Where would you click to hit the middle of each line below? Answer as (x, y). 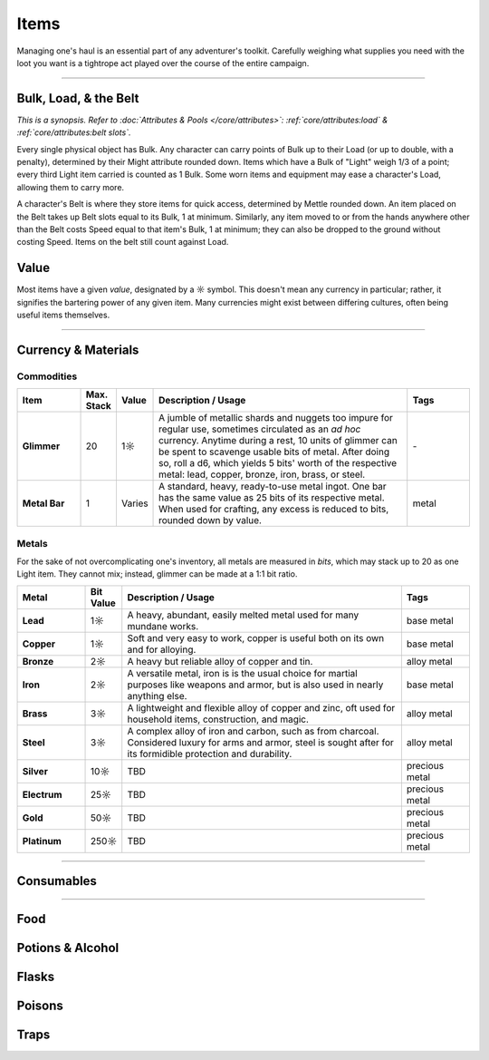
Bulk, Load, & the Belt (78, 98)
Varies (134, 503)
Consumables (57, 881)
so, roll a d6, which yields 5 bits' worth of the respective (278, 463)
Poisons (40, 1006)
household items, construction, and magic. (218, 719)
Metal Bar (43, 503)
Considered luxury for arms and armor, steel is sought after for (260, 742)
